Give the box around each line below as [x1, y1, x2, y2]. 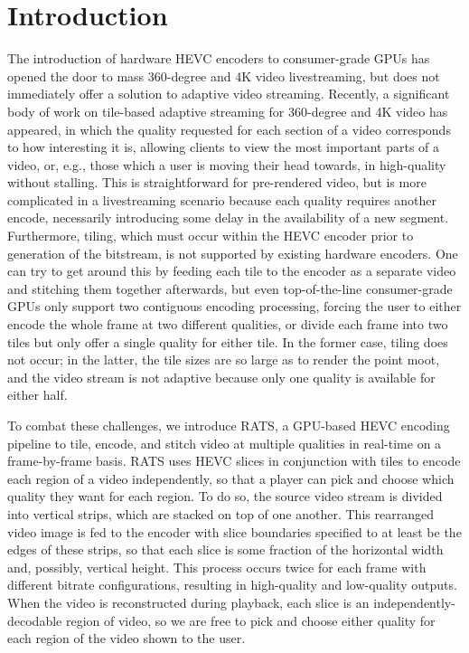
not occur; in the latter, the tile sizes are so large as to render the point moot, [7, 350, 440, 369]
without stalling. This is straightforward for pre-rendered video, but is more [7, 173, 427, 192]
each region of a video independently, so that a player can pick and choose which [7, 468, 455, 487]
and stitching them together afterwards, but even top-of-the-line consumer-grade [7, 279, 453, 298]
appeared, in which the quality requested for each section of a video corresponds [7, 119, 451, 138]
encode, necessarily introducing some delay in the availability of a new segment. [7, 208, 449, 227]
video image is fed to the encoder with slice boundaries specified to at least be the [7, 522, 462, 541]
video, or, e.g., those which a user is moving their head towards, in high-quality [7, 155, 446, 174]
